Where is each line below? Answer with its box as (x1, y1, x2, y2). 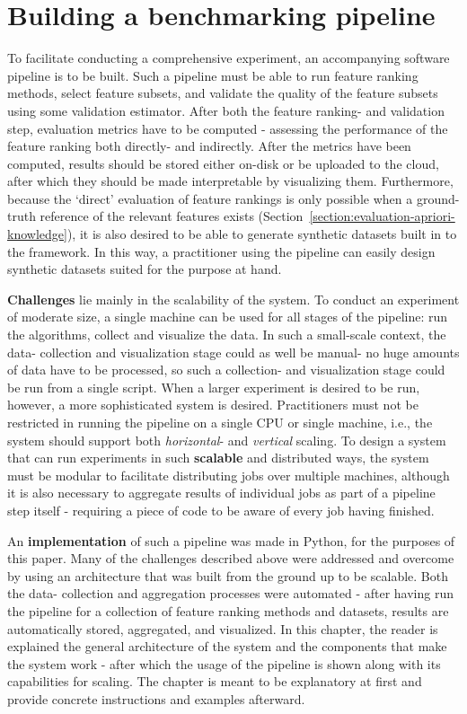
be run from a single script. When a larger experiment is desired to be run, (7, 377, 420, 396)
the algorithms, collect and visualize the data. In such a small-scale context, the (7, 325, 446, 344)
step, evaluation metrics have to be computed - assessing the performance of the (7, 119, 448, 137)
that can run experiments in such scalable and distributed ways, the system (7, 448, 429, 467)
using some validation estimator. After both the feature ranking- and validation (7, 101, 445, 119)
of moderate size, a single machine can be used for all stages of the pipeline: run (7, 307, 448, 326)
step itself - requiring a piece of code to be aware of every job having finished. (7, 500, 435, 519)
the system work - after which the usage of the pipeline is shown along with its (7, 654, 441, 673)
